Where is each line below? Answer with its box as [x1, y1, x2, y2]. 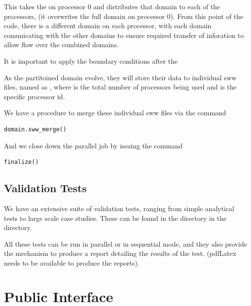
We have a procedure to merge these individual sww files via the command [4, 108, 226, 118]
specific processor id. [4, 91, 65, 101]
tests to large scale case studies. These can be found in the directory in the [4, 213, 227, 223]
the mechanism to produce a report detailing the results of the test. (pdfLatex [4, 248, 236, 258]
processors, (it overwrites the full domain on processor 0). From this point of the [4, 11, 243, 21]
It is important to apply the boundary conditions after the [4, 55, 178, 66]
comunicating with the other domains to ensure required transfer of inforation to [4, 30, 244, 40]
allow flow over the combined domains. [4, 39, 119, 50]
